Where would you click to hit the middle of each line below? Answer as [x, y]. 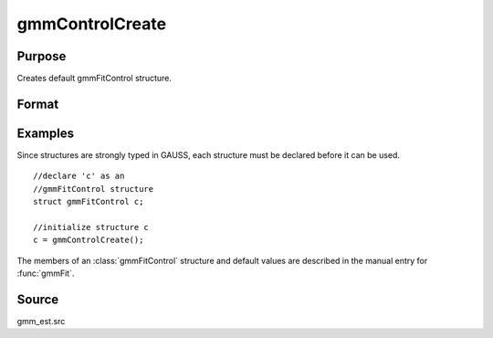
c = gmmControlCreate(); [89, 240]
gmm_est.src [41, 322]
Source [38, 299]
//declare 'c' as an [79, 176]
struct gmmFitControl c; [89, 202]
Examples [46, 133]
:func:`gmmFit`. [46, 273]
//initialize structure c [91, 227]
